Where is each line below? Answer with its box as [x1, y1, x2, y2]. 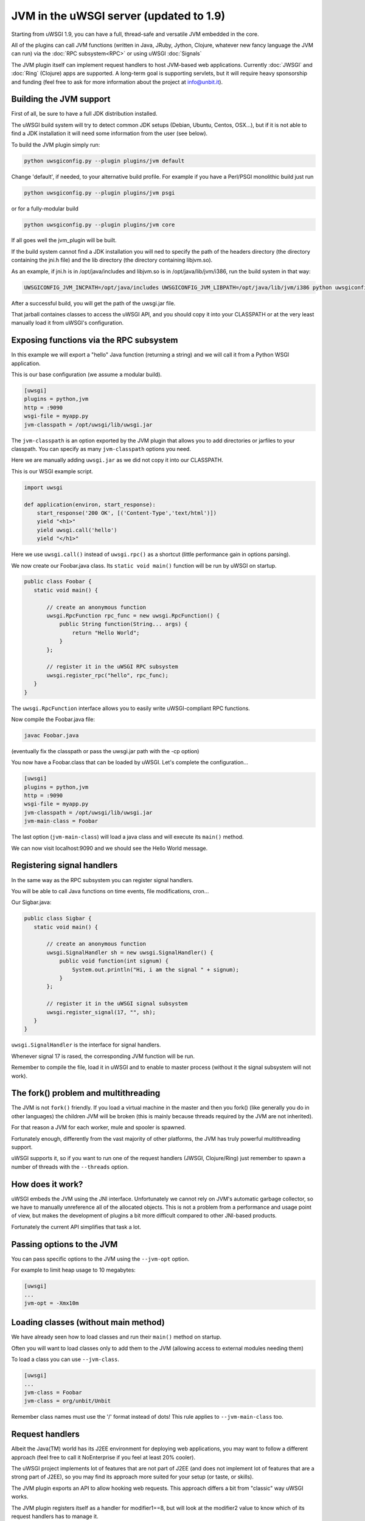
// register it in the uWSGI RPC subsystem [46, 663, 179, 670]
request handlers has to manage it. [11, 1512, 99, 1520]
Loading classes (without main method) [11, 1317, 165, 1328]
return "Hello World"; [72, 629, 140, 636]
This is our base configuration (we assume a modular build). [11, 371, 162, 378]
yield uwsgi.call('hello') [36, 526, 118, 534]
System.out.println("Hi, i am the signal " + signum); [72, 966, 240, 973]
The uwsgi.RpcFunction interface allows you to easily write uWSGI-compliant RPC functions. [11, 705, 251, 712]
